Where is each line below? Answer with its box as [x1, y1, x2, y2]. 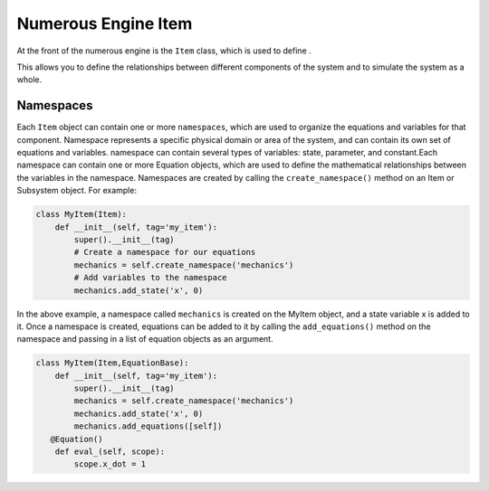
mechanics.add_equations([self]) [73, 421, 223, 431]
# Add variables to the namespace [73, 272, 227, 283]
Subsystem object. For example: [16, 185, 138, 196]
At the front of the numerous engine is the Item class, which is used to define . [16, 45, 312, 56]
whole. [16, 74, 43, 85]
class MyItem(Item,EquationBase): [35, 358, 189, 368]
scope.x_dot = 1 [73, 459, 147, 469]
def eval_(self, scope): [54, 447, 166, 457]
